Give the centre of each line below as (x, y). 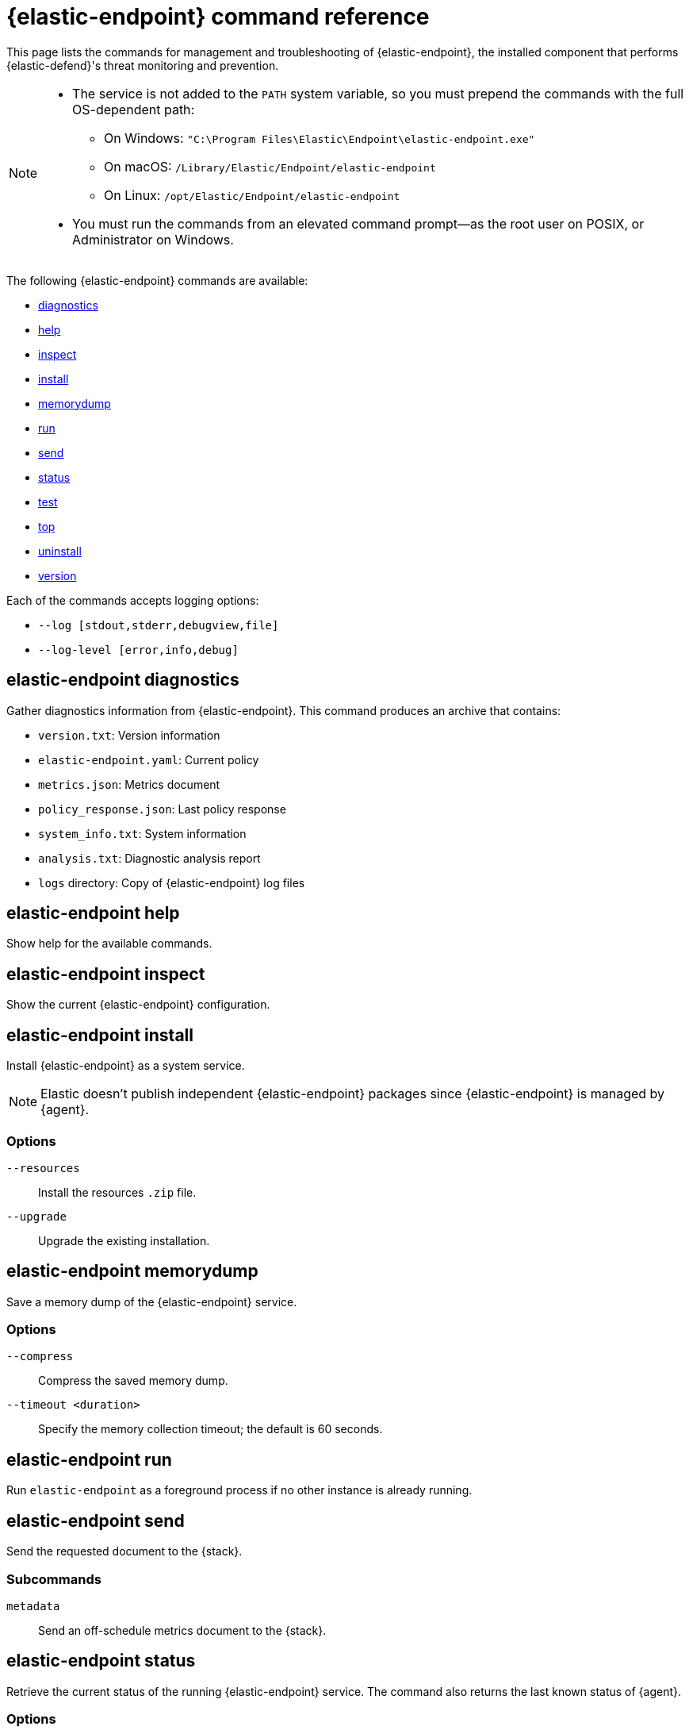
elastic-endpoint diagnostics (123, 680)
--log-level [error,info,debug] (138, 650)
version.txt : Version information (129, 735)
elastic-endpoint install (100, 1035)
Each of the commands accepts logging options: (133, 600)
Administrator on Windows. (153, 239)
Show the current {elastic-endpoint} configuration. (138, 1005)
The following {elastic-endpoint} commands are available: (157, 280)
